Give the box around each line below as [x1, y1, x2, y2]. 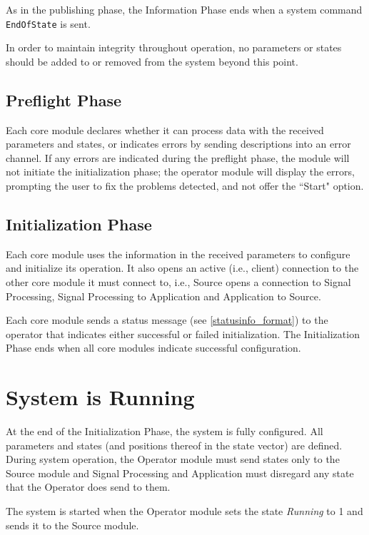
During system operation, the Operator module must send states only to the [6, 452, 340, 467]
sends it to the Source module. [6, 517, 139, 532]
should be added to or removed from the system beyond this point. [6, 53, 298, 68]
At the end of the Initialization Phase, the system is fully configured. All [6, 424, 323, 439]
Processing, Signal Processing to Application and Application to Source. [6, 288, 321, 303]
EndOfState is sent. [6, 16, 91, 31]
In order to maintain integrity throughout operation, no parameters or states [6, 40, 342, 55]
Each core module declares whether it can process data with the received [6, 122, 324, 137]
